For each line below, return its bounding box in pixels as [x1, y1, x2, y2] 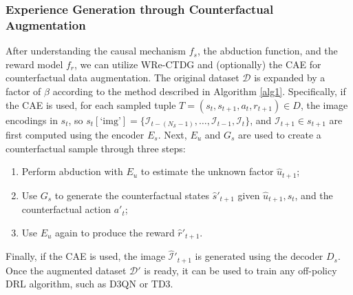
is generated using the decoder [195, 249, 323, 263]
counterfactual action [21, 202, 111, 216]
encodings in [6, 112, 58, 127]
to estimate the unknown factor [140, 164, 274, 179]
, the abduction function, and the [197, 43, 338, 58]
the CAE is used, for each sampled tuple [6, 97, 176, 112]
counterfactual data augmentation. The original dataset [6, 70, 239, 85]
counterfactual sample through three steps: [6, 141, 186, 155]
